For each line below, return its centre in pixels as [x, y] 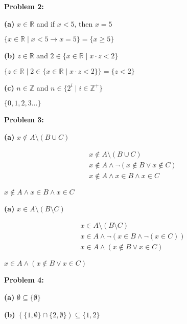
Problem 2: [24, 6]
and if [46, 23]
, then [84, 23]
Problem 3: [24, 120]
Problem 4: [24, 280]
